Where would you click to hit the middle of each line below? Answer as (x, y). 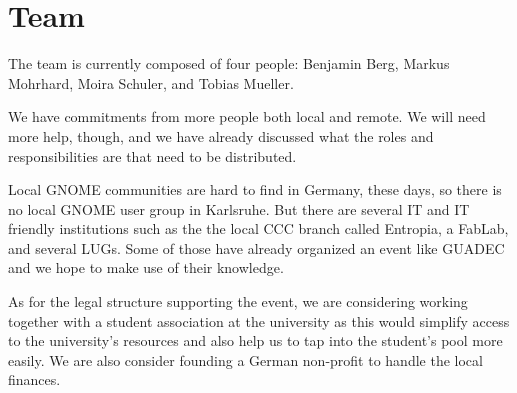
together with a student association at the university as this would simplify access (259, 320)
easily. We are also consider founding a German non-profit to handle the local (245, 359)
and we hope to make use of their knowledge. (146, 267)
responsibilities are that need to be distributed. (152, 155)
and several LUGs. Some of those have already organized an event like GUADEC (256, 247)
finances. (34, 379)
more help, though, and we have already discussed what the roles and (221, 135)
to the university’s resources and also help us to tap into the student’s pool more (255, 340)
